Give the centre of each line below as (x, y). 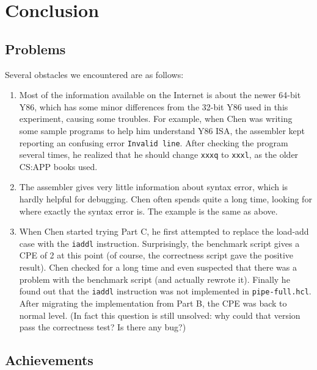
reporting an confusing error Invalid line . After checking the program (154, 142)
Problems (35, 48)
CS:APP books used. (58, 166)
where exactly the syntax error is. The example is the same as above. (148, 211)
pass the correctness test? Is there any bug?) (103, 327)
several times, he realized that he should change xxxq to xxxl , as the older (159, 155)
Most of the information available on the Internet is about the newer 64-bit (160, 95)
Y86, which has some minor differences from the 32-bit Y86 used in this (154, 106)
